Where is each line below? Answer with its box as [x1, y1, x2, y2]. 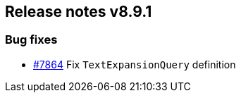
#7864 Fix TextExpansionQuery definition [33, 58, 236, 71]
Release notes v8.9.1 [5, 3, 152, 20]
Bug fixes [5, 32, 58, 47]
